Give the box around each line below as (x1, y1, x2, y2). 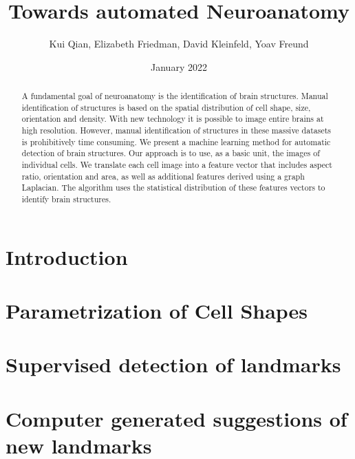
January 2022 (151, 59, 207, 74)
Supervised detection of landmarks (6, 350, 341, 378)
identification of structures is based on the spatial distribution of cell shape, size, (21, 101, 311, 113)
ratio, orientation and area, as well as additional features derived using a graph (21, 170, 305, 182)
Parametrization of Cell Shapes (6, 297, 308, 325)
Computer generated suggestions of (6, 404, 347, 432)
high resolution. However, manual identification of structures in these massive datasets (21, 125, 331, 136)
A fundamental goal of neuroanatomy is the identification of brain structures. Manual (21, 90, 328, 102)
